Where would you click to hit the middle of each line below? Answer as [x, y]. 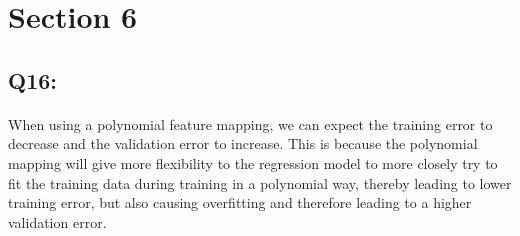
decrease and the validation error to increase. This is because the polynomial [243, 143]
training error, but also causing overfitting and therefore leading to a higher [240, 202]
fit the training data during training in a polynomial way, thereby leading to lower [260, 182]
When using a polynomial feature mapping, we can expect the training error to [250, 123]
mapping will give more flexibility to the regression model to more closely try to [253, 162]
